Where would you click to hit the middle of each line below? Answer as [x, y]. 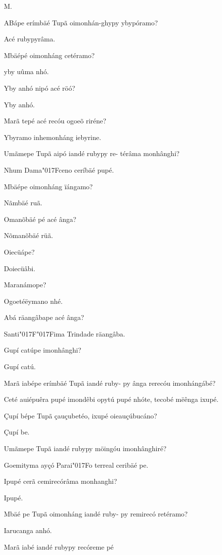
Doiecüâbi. [20, 268]
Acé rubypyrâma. [30, 39]
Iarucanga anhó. [28, 530]
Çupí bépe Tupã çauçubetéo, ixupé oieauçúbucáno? [81, 415]
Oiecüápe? [19, 251]
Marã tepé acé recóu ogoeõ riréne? [55, 121]
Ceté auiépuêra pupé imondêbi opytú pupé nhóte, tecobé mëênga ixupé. [111, 399]
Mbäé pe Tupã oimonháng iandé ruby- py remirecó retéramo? [96, 514]
